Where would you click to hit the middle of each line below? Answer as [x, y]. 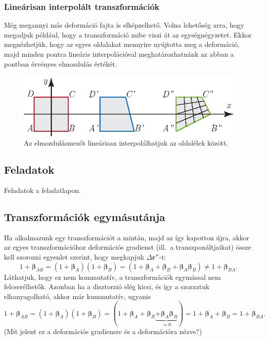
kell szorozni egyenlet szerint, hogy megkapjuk [74, 256]
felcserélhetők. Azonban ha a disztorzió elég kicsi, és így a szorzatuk [107, 286]
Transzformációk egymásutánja [85, 216]
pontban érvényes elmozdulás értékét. [61, 63]
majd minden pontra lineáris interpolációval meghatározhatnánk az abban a [119, 54]
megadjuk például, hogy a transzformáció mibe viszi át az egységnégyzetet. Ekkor [128, 34]
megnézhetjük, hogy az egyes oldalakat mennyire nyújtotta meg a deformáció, [122, 44]
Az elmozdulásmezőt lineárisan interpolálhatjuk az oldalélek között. [126, 143]
